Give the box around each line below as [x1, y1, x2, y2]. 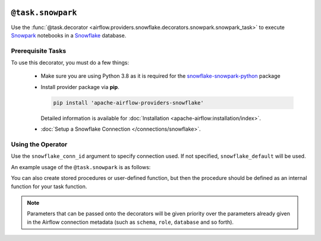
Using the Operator [11, 140, 68, 148]
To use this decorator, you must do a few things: [11, 59, 130, 66]
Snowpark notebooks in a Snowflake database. [11, 31, 127, 39]
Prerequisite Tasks [11, 46, 67, 55]
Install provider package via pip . [40, 83, 119, 90]
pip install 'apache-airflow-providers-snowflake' [53, 99, 204, 106]
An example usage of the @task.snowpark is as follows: [11, 163, 151, 170]
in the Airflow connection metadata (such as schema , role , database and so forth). [27, 218, 234, 226]
